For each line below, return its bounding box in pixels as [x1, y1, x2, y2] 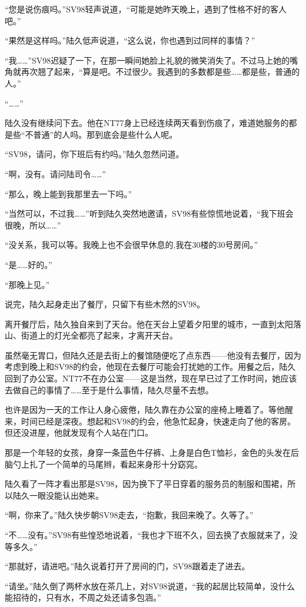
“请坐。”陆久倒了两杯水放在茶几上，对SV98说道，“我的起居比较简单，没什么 [5, 579, 295, 592]
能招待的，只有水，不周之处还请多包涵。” [5, 591, 161, 603]
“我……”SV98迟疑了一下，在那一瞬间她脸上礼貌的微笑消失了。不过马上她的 [5, 54, 290, 66]
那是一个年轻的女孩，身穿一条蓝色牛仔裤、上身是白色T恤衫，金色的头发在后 [5, 446, 300, 459]
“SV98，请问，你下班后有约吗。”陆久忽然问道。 [5, 148, 184, 160]
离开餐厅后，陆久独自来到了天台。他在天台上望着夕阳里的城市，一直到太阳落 [5, 317, 301, 330]
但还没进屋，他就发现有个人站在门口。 [5, 426, 153, 439]
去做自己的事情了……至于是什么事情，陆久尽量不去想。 [5, 383, 214, 396]
